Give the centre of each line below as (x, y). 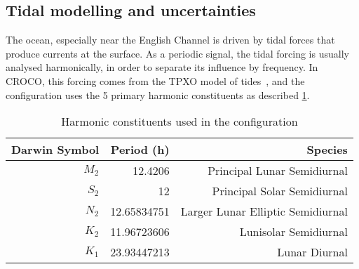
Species (327, 150)
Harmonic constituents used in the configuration (179, 122)
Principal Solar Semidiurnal (280, 191)
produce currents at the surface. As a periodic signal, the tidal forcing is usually (177, 53)
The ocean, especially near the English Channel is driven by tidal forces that (170, 40)
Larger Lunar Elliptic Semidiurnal (264, 211)
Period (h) (140, 150)
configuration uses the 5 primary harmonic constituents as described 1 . (158, 94)
